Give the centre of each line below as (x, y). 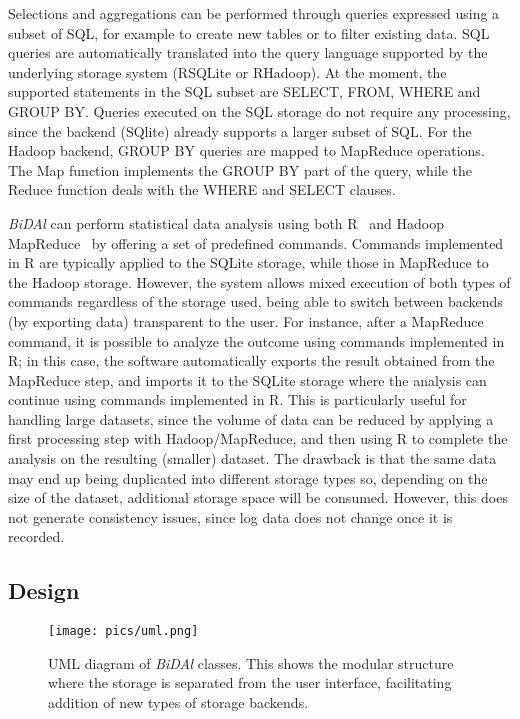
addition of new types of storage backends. (178, 702)
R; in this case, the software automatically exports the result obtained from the (251, 360)
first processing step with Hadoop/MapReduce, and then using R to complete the (258, 438)
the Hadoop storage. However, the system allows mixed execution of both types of (259, 281)
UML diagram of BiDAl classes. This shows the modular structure (251, 662)
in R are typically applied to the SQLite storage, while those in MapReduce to (248, 262)
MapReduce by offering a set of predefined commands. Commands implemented (256, 242)
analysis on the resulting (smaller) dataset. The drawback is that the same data (252, 458)
